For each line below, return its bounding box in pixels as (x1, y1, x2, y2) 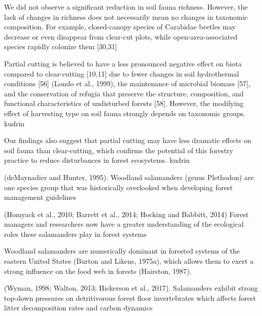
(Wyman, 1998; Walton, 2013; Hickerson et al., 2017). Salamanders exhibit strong (4, 283, 258, 293)
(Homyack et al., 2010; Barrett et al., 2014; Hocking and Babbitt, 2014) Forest (4, 208, 249, 219)
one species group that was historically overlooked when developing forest (4, 182, 233, 192)
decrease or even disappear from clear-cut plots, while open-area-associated (4, 31, 238, 42)
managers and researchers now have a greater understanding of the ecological (4, 219, 244, 229)
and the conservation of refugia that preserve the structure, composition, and (4, 88, 244, 98)
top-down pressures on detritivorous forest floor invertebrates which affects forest (4, 292, 256, 303)
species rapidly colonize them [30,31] (4, 41, 117, 52)
